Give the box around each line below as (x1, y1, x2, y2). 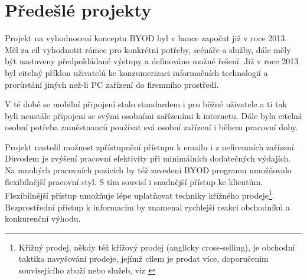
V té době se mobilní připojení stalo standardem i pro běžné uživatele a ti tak (5, 98, 287, 110)
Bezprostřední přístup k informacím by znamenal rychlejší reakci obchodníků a (5, 200, 290, 213)
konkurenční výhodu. (5, 212, 81, 225)
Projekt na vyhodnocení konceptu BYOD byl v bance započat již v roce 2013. (5, 32, 288, 44)
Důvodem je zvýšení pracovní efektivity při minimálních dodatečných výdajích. (5, 152, 291, 164)
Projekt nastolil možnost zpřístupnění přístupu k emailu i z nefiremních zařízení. (5, 140, 296, 153)
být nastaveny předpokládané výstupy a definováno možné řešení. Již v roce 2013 (5, 55, 299, 67)
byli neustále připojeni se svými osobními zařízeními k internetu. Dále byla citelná (5, 109, 302, 121)
